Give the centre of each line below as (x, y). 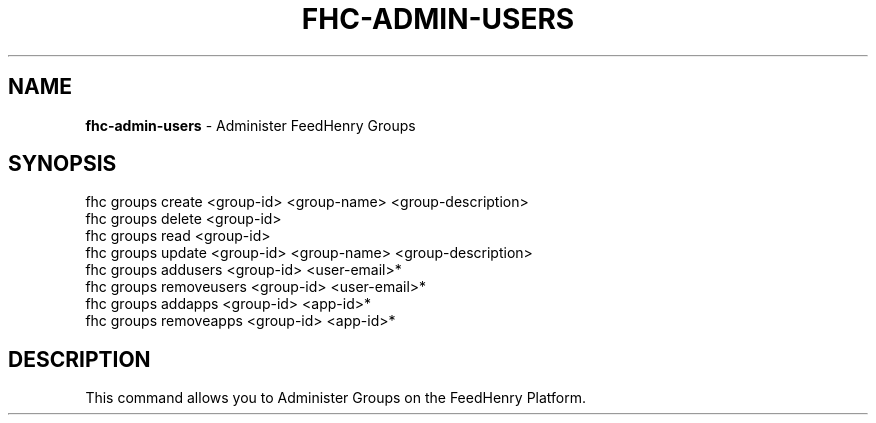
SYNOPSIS (62, 164)
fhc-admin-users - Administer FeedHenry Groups (250, 125)
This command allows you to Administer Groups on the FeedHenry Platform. (336, 398)
